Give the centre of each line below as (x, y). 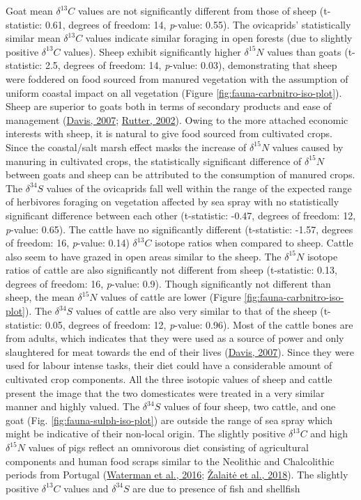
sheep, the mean (40, 297)
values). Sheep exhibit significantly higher (152, 51)
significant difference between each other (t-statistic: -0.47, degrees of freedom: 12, (181, 215)
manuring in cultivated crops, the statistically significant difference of (154, 161)
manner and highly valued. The (73, 406)
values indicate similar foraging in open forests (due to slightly (219, 38)
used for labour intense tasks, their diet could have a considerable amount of (169, 365)
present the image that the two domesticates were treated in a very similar (165, 392)
